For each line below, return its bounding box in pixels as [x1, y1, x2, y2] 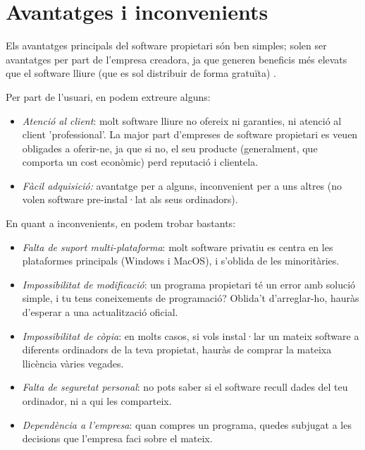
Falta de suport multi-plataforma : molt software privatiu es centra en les [22, 239, 333, 254]
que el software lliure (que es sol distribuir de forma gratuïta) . [6, 66, 277, 80]
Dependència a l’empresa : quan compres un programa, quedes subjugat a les [22, 417, 352, 432]
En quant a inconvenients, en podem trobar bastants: [6, 216, 236, 231]
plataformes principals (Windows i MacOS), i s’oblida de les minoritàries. [22, 253, 340, 268]
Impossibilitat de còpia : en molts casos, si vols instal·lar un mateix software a [22, 328, 359, 343]
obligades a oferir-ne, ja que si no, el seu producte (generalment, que [22, 140, 318, 155]
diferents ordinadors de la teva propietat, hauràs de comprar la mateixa [22, 342, 332, 357]
